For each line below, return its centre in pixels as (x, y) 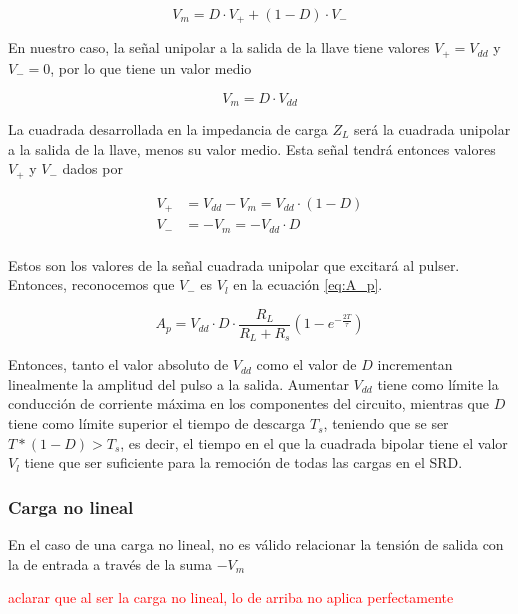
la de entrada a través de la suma (110, 563)
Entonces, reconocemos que (91, 284)
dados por (92, 168)
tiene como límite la (438, 383)
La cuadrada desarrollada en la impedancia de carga (168, 128)
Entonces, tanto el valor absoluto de (118, 364)
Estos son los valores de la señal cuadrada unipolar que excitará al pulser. (234, 264)
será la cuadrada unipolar (432, 128)
